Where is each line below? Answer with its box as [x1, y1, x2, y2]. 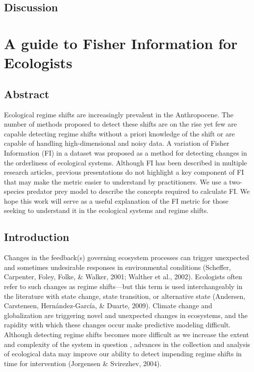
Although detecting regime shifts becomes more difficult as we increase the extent [4, 329, 249, 340]
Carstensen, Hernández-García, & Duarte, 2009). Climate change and [4, 300, 212, 311]
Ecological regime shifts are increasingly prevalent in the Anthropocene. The [4, 109, 234, 119]
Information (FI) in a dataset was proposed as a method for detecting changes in [4, 147, 247, 158]
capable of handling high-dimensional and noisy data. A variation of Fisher [4, 138, 229, 148]
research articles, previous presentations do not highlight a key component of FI [4, 167, 244, 177]
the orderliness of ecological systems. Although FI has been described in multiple [4, 157, 247, 167]
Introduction [4, 229, 70, 244]
